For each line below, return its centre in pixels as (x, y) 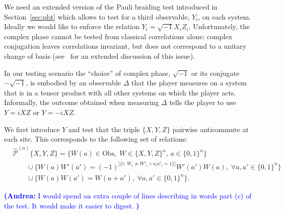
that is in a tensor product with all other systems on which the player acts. (120, 92)
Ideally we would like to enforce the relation (72, 26)
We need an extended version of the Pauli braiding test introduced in (111, 7)
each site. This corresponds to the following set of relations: (96, 139)
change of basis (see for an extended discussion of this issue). (100, 56)
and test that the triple (104, 129)
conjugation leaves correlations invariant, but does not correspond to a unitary (125, 46)
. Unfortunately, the (219, 26)
